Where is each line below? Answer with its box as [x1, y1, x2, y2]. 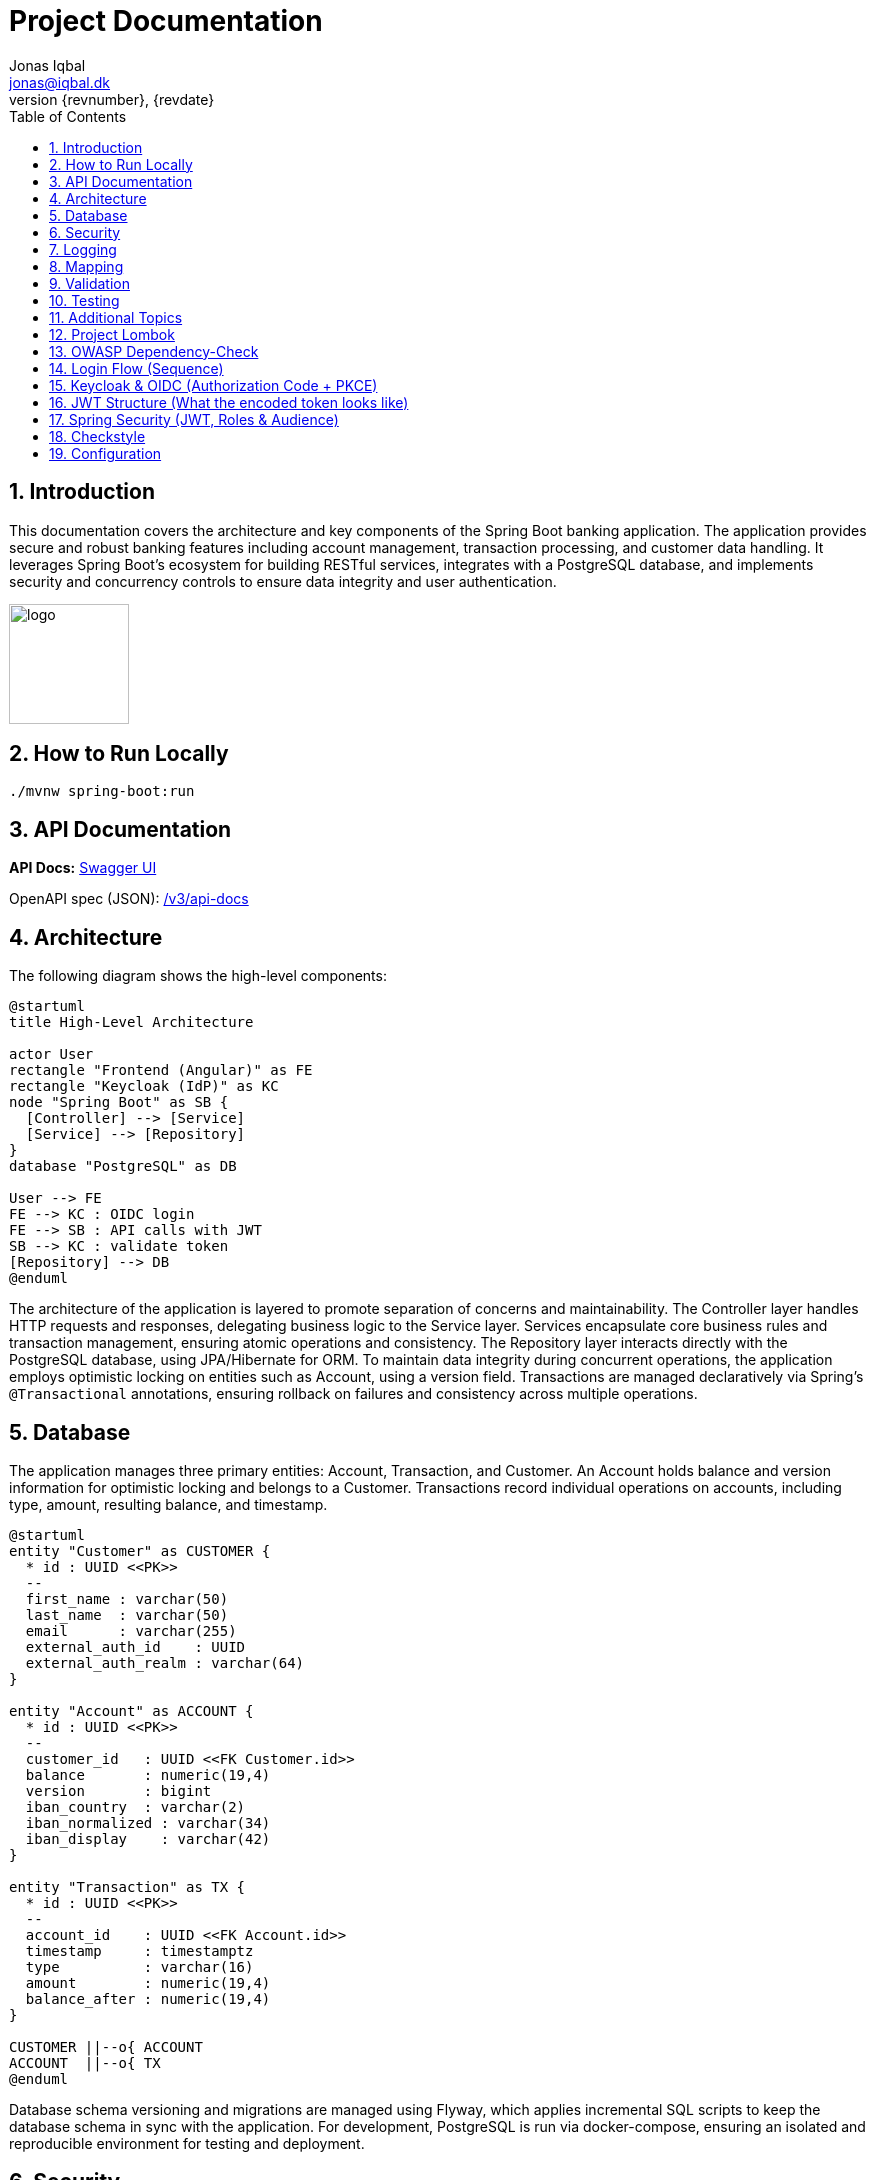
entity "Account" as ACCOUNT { [9, 1702, 254, 1719]
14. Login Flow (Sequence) [49, 359, 224, 377]
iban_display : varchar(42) [25, 1830, 271, 1847]
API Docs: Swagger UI [9, 859, 157, 877]
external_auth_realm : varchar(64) [25, 1654, 305, 1671]
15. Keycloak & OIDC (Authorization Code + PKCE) [49, 376, 378, 394]
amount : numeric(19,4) [25, 1974, 271, 1991]
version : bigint [25, 1782, 212, 1799]
